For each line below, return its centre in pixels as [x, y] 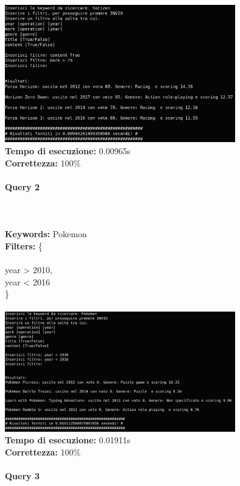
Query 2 [22, 186]
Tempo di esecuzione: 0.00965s [68, 151]
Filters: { [24, 245]
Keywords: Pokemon [46, 234]
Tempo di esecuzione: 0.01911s [68, 440]
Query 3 [22, 476]
